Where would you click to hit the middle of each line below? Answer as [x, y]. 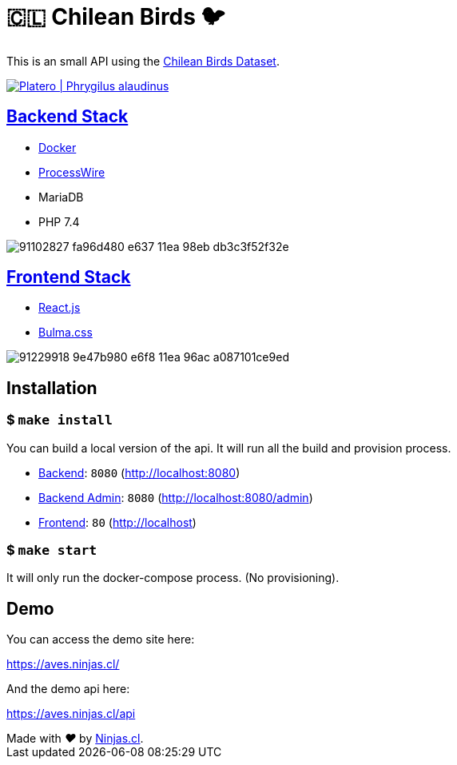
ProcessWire [72, 172]
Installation [52, 388]
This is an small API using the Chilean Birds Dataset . [143, 61]
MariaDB [61, 197]
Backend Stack [68, 117]
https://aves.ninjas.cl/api [71, 714]
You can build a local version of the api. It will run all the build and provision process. [229, 448]
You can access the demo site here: [101, 639]
